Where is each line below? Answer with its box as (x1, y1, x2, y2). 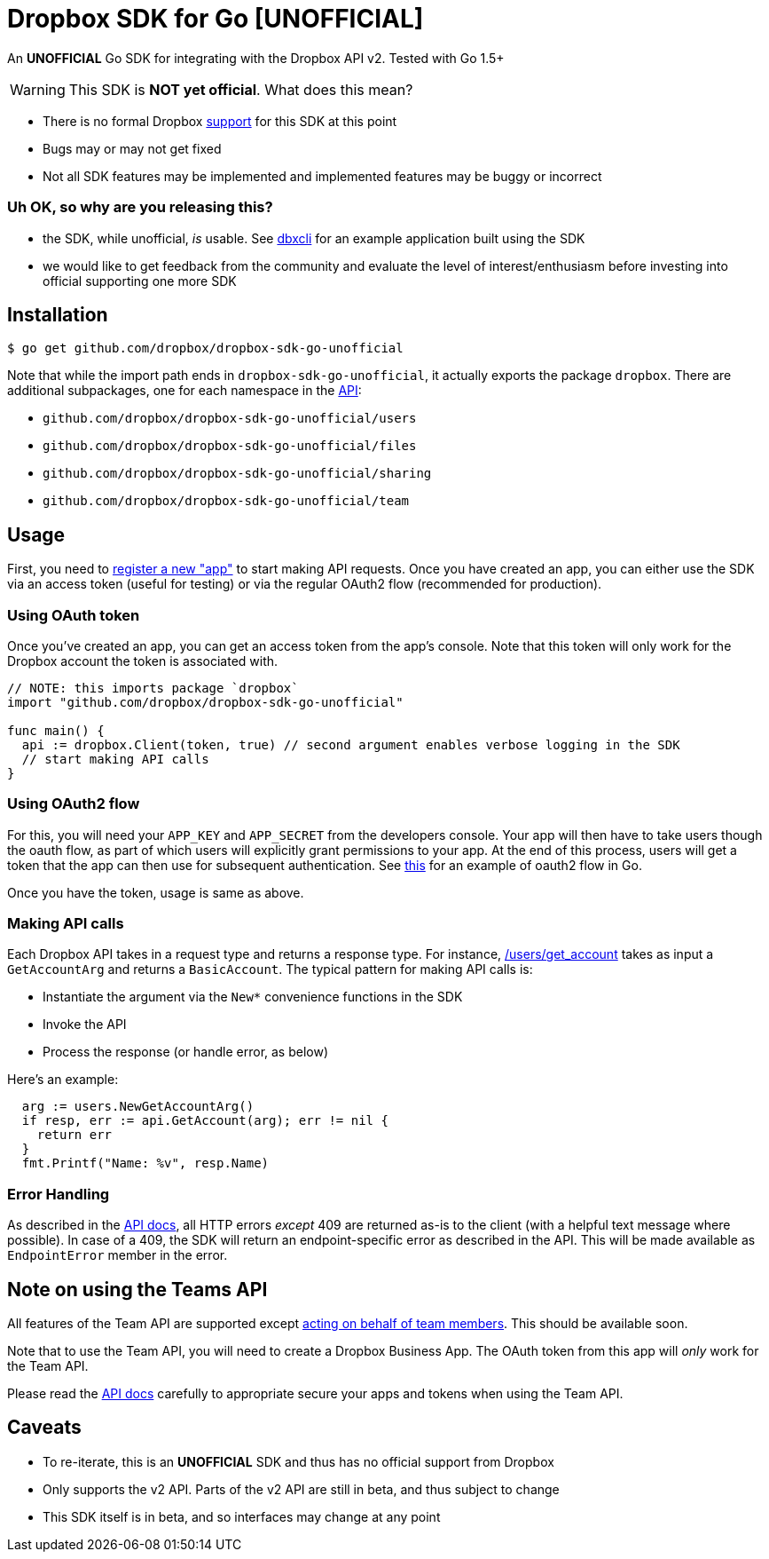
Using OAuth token (7, 605, 140, 624)
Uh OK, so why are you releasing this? (7, 198, 273, 217)
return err (36, 1128, 113, 1143)
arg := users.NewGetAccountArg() (21, 1099, 255, 1114)
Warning (10, 80, 66, 99)
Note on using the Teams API (7, 1278, 268, 1301)
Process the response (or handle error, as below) (43, 1044, 329, 1060)
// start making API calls (21, 751, 209, 766)
